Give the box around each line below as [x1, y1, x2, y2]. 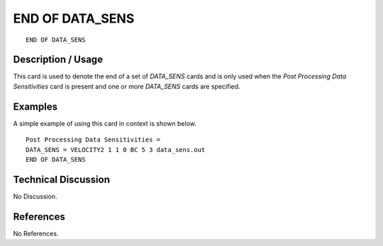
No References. [13, 229, 59, 238]
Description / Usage [13, 54, 103, 66]
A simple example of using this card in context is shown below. [13, 119, 196, 127]
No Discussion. [13, 192, 57, 201]
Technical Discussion [13, 173, 110, 185]
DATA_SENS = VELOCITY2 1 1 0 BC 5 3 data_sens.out [26, 146, 206, 153]
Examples [13, 100, 58, 112]
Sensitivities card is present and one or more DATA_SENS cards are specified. [13, 82, 240, 90]
